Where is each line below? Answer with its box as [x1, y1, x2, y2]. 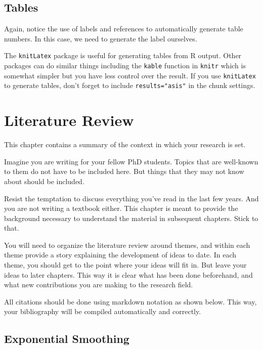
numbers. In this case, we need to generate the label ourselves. [4, 33, 197, 43]
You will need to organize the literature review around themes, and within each [4, 239, 250, 250]
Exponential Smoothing [4, 331, 129, 346]
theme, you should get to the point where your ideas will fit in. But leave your [4, 259, 247, 270]
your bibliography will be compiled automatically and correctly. [4, 306, 201, 317]
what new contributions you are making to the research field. [4, 279, 193, 290]
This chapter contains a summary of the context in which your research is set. [4, 139, 246, 150]
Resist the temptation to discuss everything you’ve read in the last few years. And [4, 193, 259, 203]
